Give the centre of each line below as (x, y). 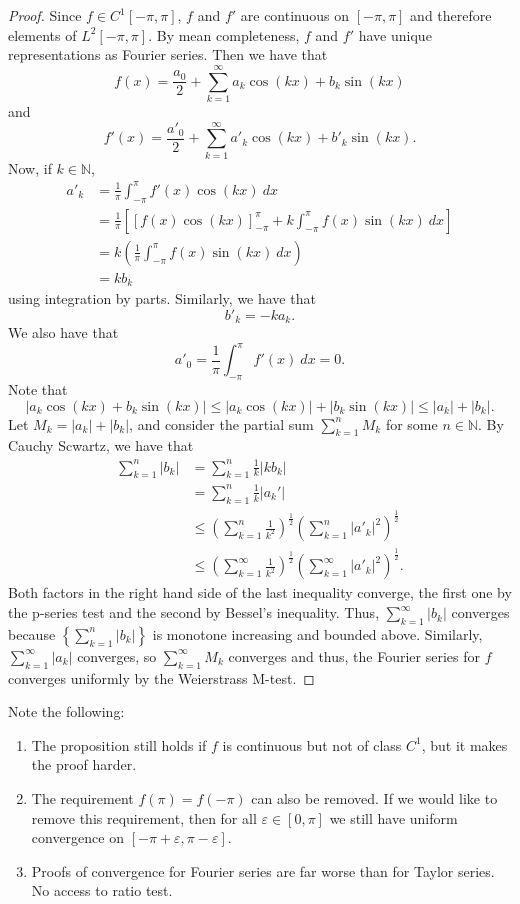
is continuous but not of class (312, 744)
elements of (42, 34)
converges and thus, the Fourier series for (354, 655)
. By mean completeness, (224, 34)
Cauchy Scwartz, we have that (101, 445)
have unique (395, 34)
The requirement (82, 798)
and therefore (451, 15)
